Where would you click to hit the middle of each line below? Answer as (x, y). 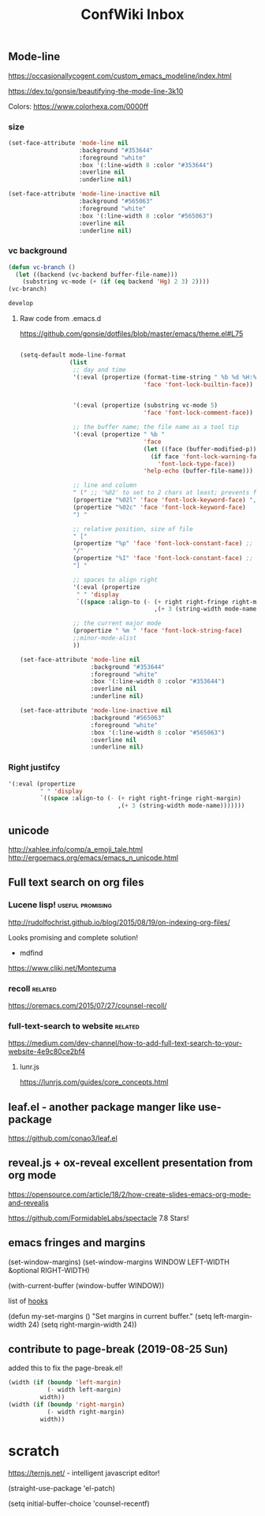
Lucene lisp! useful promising (60, 905)
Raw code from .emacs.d (60, 319)
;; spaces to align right (115, 580)
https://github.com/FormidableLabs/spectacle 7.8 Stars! (99, 1218)
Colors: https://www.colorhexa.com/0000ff (78, 106)
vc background (38, 251)
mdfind (31, 953)
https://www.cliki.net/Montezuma (62, 968)
